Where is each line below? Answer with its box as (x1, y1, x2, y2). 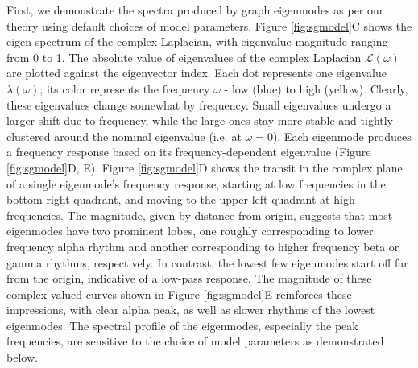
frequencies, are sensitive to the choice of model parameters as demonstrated (6, 333, 384, 349)
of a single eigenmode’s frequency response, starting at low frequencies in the (6, 175, 386, 192)
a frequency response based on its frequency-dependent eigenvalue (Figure (6, 143, 371, 160)
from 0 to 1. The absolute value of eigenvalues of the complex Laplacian (6, 48, 362, 65)
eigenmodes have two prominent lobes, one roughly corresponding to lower (6, 222, 374, 239)
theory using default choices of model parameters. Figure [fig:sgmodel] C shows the (6, 17, 412, 34)
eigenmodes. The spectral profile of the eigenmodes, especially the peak (6, 316, 358, 333)
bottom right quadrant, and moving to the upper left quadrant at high (6, 191, 355, 208)
